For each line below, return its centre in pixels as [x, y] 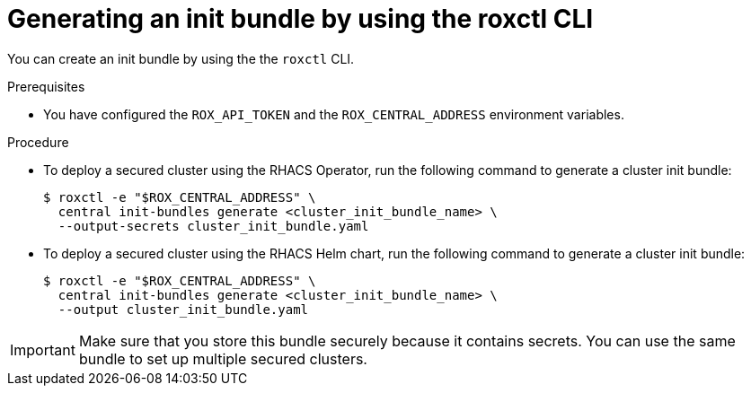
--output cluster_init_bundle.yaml [183, 309]
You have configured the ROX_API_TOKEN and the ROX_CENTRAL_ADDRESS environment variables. [334, 114]
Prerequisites [46, 86]
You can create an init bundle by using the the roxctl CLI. [181, 58]
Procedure [38, 142]
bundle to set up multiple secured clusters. [223, 358]
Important [43, 349]
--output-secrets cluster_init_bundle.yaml [213, 226]
